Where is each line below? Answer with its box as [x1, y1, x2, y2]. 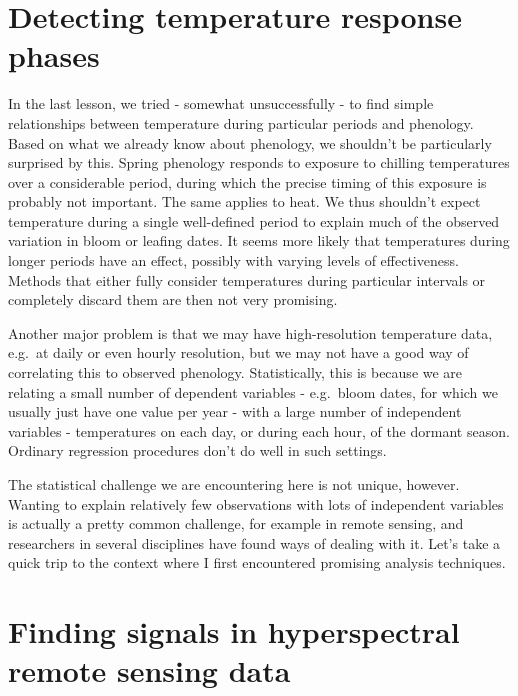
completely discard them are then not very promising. [8, 289, 338, 310]
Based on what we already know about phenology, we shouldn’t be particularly [8, 132, 492, 153]
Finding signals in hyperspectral [8, 611, 460, 652]
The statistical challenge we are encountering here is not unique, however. [8, 474, 460, 494]
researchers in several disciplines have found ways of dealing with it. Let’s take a [8, 532, 501, 553]
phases [8, 35, 100, 76]
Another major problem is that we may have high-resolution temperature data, [8, 322, 493, 343]
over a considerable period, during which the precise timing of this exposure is [8, 171, 487, 192]
